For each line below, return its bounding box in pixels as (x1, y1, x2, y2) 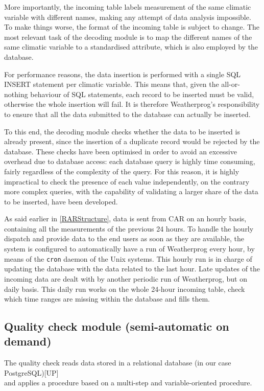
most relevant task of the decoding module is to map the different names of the (4, 31, 252, 42)
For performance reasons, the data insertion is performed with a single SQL (4, 68, 241, 79)
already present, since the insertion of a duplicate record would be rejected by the (4, 136, 260, 147)
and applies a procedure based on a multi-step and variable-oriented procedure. (4, 377, 252, 388)
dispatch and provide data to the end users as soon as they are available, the (4, 233, 244, 244)
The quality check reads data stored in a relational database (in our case (4, 357, 231, 368)
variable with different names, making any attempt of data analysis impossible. (4, 11, 251, 22)
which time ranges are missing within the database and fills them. (4, 293, 210, 304)
